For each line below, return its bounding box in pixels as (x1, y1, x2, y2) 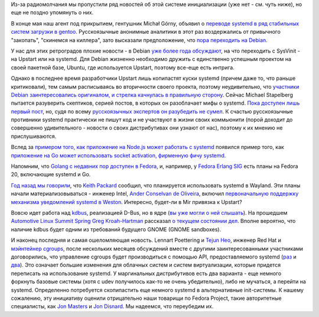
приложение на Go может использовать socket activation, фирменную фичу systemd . (11, 151, 226, 159)
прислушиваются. (11, 132, 57, 140)
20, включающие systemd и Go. (11, 171, 91, 178)
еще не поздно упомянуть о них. (11, 9, 94, 16)
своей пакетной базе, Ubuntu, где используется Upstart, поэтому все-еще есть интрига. (11, 64, 235, 71)
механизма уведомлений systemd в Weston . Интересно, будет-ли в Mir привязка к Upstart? (11, 198, 242, 205)
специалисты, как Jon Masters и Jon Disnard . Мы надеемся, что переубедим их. (11, 303, 214, 310)
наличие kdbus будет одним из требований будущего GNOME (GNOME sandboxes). (11, 225, 222, 233)
